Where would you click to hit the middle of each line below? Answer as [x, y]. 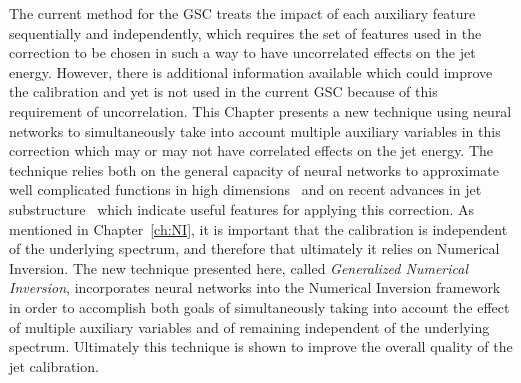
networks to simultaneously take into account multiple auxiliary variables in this [255, 130]
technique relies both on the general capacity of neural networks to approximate [254, 169]
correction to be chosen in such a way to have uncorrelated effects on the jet [242, 52]
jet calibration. [54, 365]
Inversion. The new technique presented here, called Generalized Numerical [238, 267]
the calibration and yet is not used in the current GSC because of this [223, 91]
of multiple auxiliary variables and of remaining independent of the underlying [249, 326]
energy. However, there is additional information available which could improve [251, 71]
